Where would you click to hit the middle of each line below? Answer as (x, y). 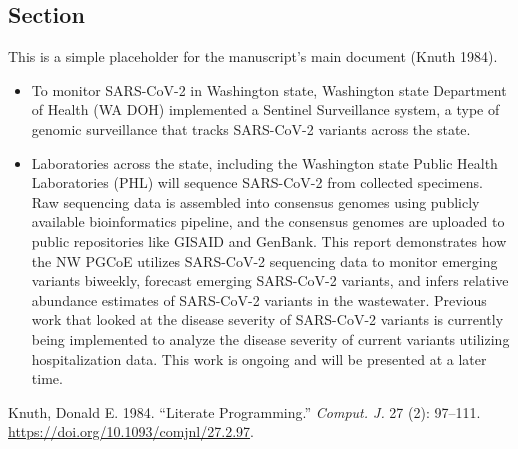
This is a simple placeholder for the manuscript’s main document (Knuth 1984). (253, 56)
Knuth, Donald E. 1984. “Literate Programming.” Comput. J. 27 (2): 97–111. (244, 411)
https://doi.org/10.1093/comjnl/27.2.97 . (131, 431)
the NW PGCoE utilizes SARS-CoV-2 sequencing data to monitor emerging (264, 260)
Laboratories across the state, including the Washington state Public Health (264, 162)
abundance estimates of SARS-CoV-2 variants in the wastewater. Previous (259, 299)
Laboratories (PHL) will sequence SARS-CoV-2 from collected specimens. (257, 182)
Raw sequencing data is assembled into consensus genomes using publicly (255, 201)
